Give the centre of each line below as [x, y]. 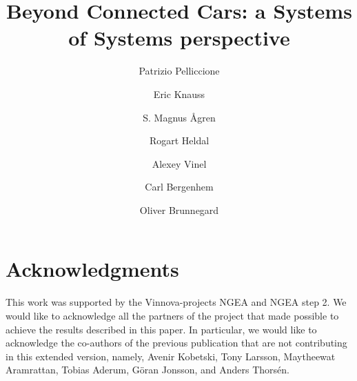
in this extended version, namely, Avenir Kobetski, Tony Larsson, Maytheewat [171, 356]
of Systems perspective [179, 38]
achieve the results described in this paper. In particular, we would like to [161, 329]
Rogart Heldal [179, 140]
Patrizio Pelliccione [179, 71]
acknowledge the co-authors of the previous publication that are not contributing [176, 343]
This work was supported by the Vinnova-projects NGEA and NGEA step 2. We [176, 302]
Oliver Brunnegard [179, 209]
